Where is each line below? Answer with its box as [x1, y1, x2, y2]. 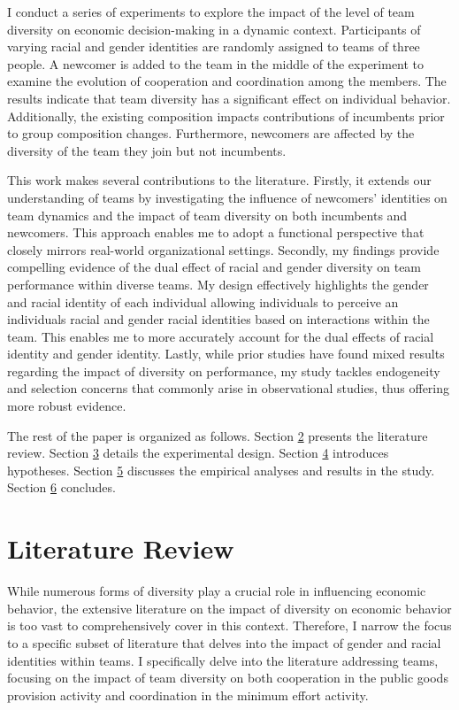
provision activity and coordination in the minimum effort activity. [7, 685, 369, 704]
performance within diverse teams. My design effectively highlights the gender [7, 274, 429, 293]
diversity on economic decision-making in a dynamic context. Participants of [7, 19, 421, 38]
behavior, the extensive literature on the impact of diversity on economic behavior [7, 598, 452, 617]
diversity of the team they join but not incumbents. [7, 141, 287, 159]
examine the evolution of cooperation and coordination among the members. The [7, 72, 447, 90]
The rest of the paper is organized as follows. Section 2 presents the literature [7, 426, 428, 444]
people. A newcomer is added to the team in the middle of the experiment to [7, 54, 425, 73]
